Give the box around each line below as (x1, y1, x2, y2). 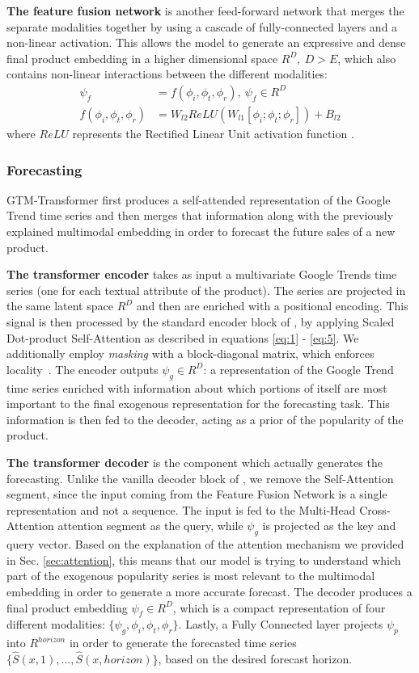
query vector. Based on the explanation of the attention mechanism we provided (6, 536, 404, 553)
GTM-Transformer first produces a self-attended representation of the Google (6, 191, 391, 208)
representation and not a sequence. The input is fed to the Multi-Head (6, 501, 356, 518)
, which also (337, 49, 396, 66)
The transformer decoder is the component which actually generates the (6, 453, 383, 470)
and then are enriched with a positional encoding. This (136, 297, 408, 314)
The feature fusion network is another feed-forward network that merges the (6, 2, 404, 19)
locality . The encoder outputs (6, 360, 159, 377)
